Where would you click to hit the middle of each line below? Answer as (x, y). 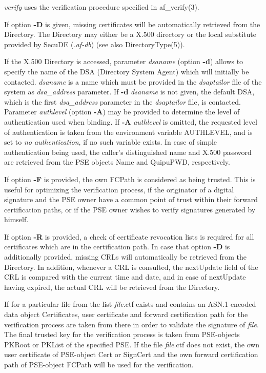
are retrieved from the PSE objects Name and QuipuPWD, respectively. (117, 162)
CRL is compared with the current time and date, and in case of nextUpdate (125, 277)
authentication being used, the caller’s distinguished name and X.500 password (128, 152)
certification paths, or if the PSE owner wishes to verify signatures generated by (130, 209)
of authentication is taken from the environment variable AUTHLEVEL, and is (128, 132)
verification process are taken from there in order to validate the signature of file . (131, 324)
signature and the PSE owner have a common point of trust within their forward (131, 199)
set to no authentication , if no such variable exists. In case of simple (111, 142)
